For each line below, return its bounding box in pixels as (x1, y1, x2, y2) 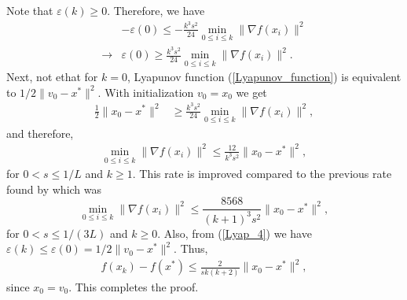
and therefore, (6, 124, 74, 141)
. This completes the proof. (68, 278, 199, 294)
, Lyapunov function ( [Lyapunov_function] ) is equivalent (126, 69, 401, 85)
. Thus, (174, 240, 208, 257)
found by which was (6, 180, 102, 197)
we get (236, 83, 267, 100)
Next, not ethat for (6, 69, 98, 85)
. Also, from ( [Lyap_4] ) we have (157, 224, 312, 241)
